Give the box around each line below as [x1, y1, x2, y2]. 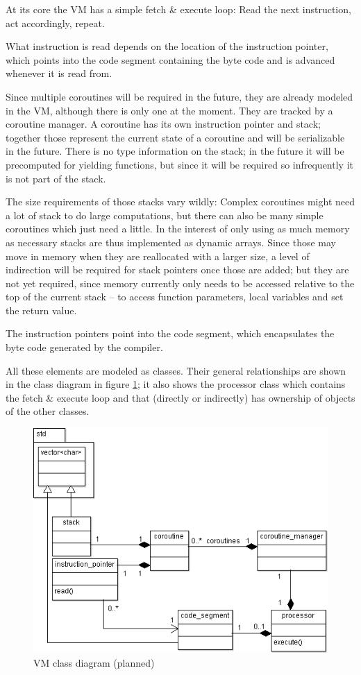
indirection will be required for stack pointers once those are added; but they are [6, 262, 349, 277]
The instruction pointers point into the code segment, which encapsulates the [6, 326, 335, 341]
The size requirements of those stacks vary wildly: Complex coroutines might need [6, 194, 355, 209]
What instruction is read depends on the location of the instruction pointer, [6, 39, 328, 53]
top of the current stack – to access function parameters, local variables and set [6, 289, 344, 304]
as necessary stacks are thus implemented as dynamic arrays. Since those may [6, 234, 336, 249]
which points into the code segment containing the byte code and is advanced [6, 52, 335, 67]
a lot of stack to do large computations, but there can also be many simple [6, 207, 324, 222]
